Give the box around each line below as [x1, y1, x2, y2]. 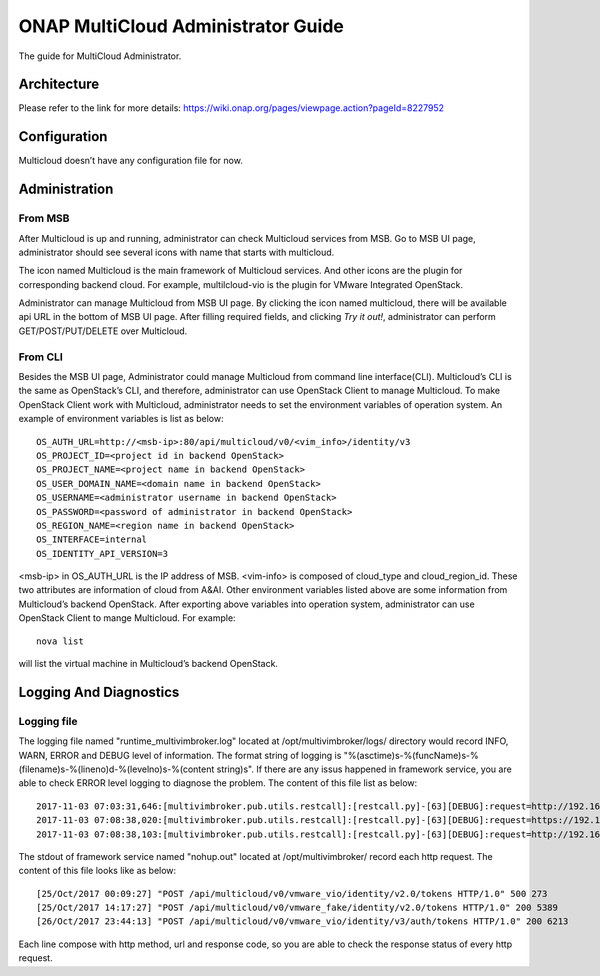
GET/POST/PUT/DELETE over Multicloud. [18, 325, 188, 337]
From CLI [18, 350, 64, 364]
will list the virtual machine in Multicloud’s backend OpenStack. [18, 658, 279, 670]
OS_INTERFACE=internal [36, 534, 148, 545]
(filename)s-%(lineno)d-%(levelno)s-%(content [18, 763, 215, 775]
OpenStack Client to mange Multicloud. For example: [18, 612, 236, 624]
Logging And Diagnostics [18, 683, 180, 700]
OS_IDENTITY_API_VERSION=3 [36, 548, 169, 559]
